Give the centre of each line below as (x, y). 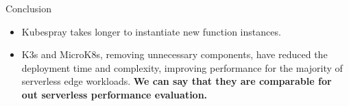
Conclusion (28, 8)
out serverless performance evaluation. (115, 94)
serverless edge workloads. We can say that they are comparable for (177, 81)
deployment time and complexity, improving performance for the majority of (182, 67)
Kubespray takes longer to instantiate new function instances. (151, 31)
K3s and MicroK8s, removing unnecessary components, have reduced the (174, 54)
